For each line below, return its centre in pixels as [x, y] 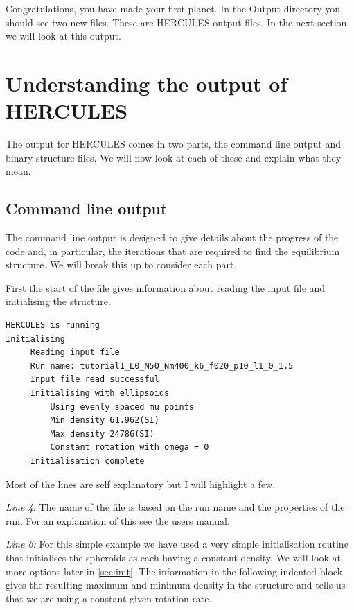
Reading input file [75, 352]
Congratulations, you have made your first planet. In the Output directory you [173, 8]
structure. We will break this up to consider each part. [121, 264]
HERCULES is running [53, 325]
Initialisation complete [87, 461]
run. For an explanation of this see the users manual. [118, 520]
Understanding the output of [147, 83]
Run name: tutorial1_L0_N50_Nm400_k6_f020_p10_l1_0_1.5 [162, 366]
